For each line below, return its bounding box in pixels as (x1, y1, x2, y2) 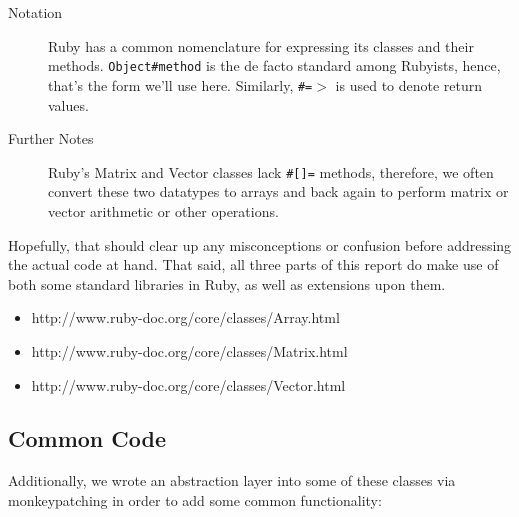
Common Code (8, 423, 166, 454)
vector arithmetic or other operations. (48, 200, 279, 221)
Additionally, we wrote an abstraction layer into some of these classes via (8, 470, 456, 491)
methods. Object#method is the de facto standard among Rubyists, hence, (48, 55, 501, 76)
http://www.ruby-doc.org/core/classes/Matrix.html (31, 340, 348, 361)
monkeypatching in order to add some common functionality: (8, 489, 382, 510)
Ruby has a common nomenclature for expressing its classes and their (48, 35, 474, 56)
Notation (8, 2, 63, 22)
